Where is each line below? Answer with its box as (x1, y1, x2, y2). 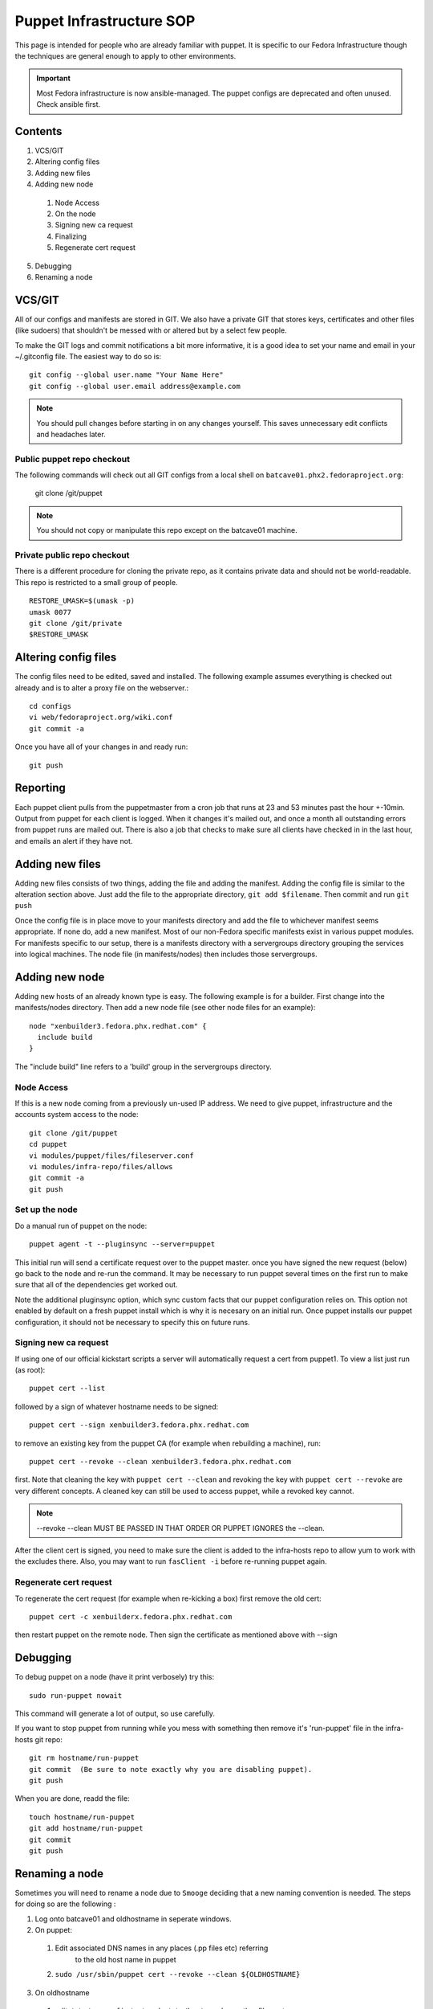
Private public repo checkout (14, 550, 130, 561)
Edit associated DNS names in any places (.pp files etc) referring (55, 1943, 269, 1953)
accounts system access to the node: (14, 1110, 139, 1119)
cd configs (29, 702, 72, 711)
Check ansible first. (36, 100, 101, 109)
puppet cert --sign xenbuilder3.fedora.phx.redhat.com (29, 1421, 249, 1430)
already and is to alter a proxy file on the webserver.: (14, 683, 189, 693)
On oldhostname (34, 1987, 90, 1997)
